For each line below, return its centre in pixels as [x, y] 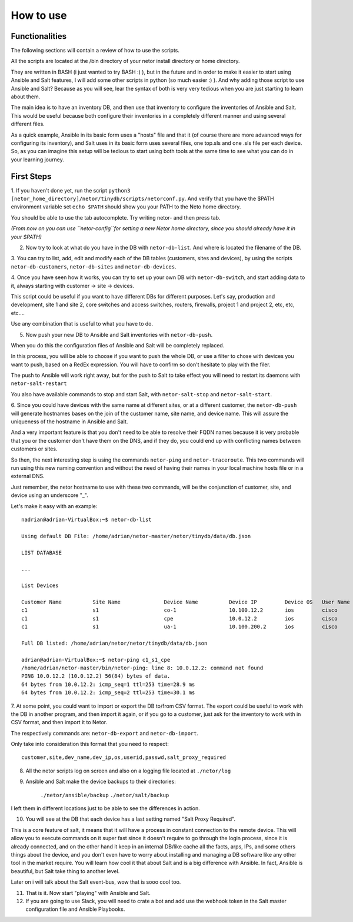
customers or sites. [34, 449]
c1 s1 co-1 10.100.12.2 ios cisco [179, 610]
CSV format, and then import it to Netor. [59, 722]
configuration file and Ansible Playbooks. [75, 909]
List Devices [40, 586]
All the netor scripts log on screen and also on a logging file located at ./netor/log [128, 771]
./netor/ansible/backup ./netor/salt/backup [105, 795]
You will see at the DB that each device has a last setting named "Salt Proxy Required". [130, 819]
